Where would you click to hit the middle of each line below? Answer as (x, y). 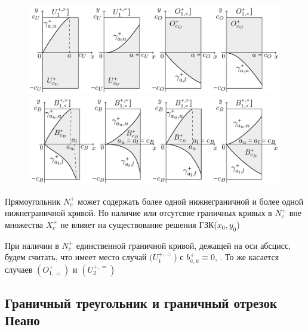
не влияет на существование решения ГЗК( (139, 224)
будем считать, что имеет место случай (76, 257)
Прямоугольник (33, 201)
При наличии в (32, 245)
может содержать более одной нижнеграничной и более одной (191, 201)
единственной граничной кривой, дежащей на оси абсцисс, (184, 245)
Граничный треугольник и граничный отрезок (141, 302)
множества (24, 224)
